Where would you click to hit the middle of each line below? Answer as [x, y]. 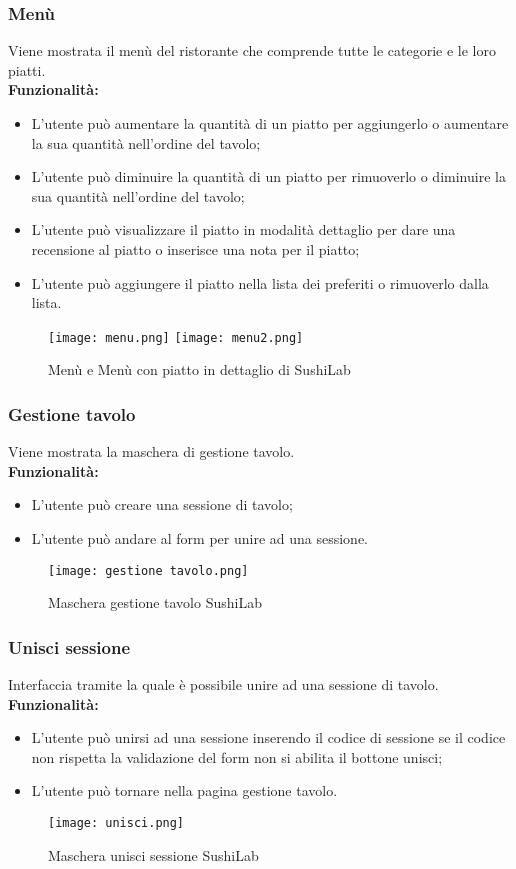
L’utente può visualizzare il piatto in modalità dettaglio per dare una [243, 229]
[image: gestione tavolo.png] [148, 570]
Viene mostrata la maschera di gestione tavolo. [151, 451]
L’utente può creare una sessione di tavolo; [162, 504]
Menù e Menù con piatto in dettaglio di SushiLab [199, 369]
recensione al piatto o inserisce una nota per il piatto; [195, 248]
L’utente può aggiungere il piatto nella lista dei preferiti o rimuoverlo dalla [260, 282]
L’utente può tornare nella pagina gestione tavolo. [184, 790]
